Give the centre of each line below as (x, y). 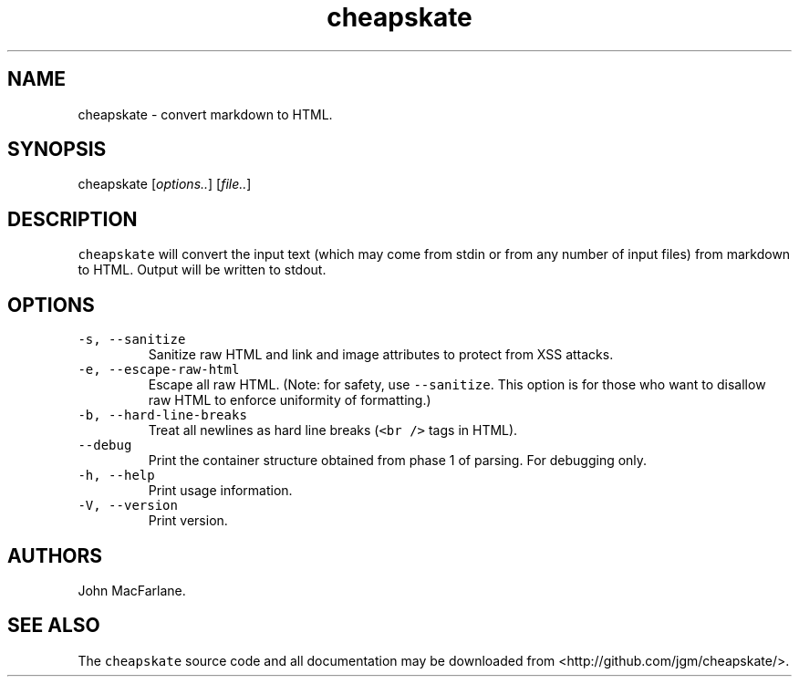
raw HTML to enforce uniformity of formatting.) (290, 400)
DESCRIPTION (73, 219)
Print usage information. (220, 491)
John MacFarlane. (132, 590)
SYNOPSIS (57, 150)
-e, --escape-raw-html (159, 370)
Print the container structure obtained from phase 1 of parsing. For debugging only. (398, 461)
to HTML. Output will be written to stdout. (202, 270)
